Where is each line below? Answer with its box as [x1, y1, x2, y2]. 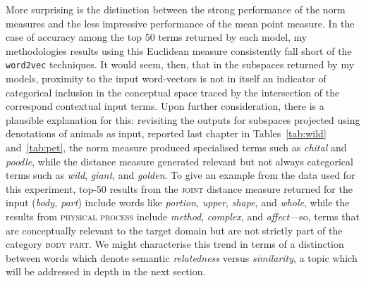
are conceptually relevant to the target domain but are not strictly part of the [6, 222, 343, 237]
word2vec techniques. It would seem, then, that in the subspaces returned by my [6, 57, 355, 72]
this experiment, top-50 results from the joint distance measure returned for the [6, 181, 353, 196]
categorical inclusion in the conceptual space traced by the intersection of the [6, 84, 340, 99]
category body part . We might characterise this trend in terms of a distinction [6, 237, 344, 251]
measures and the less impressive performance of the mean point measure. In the [6, 15, 355, 30]
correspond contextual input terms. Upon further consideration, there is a [6, 99, 324, 113]
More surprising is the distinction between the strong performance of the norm [6, 2, 346, 16]
